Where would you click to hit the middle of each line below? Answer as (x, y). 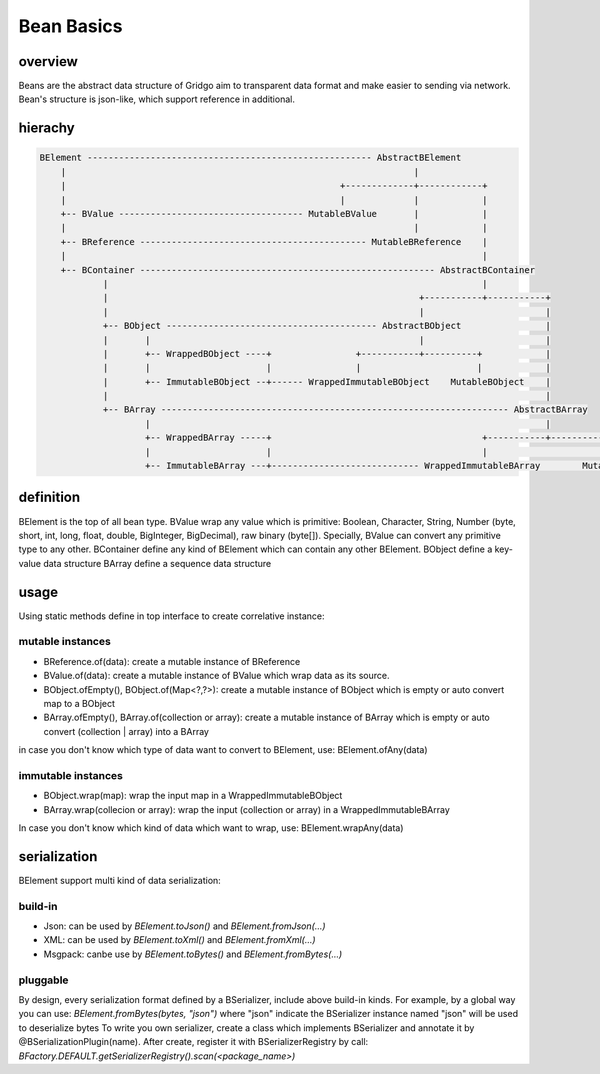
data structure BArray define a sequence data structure (157, 563)
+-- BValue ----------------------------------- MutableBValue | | (274, 214)
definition (49, 497)
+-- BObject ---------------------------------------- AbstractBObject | (327, 326)
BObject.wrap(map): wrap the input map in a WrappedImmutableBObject (193, 796)
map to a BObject (79, 703)
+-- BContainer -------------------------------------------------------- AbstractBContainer (297, 269)
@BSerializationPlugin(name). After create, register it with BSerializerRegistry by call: (193, 1042)
